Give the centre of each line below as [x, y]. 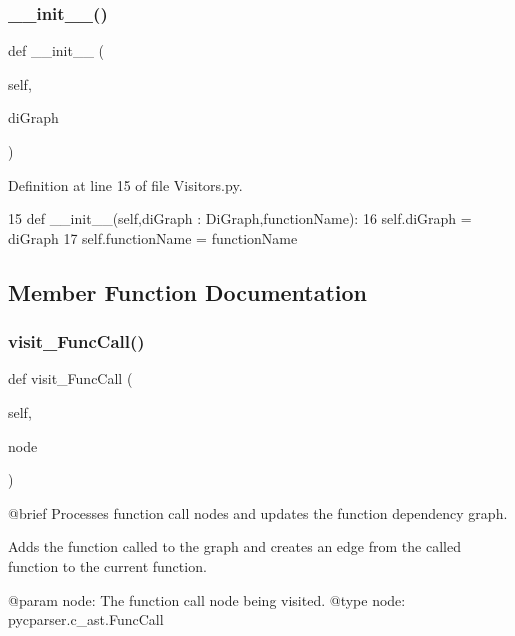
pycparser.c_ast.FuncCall [86, 619]
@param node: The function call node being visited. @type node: [207, 599]
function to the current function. [107, 565]
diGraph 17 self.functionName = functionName [153, 237]
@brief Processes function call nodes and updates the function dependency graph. [258, 512]
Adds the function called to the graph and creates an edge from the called [234, 546]
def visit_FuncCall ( [70, 378]
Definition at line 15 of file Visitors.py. [125, 184]
